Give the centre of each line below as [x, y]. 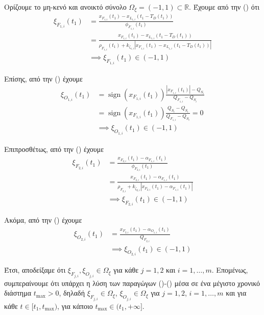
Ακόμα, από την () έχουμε [43, 220]
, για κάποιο [75, 306]
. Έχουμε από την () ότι [224, 7]
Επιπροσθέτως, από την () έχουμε [54, 149]
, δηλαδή [72, 293]
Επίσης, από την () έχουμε [43, 78]
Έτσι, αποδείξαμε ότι [35, 270]
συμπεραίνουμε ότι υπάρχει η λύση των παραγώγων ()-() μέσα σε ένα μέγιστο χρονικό [132, 283]
